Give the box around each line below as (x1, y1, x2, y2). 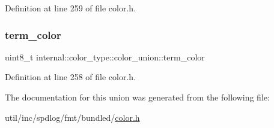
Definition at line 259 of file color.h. (5, 2, 136, 14)
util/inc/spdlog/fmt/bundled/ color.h (5, 111, 140, 123)
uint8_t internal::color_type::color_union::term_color (5, 50, 205, 63)
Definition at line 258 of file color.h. (5, 71, 136, 83)
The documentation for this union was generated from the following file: (5, 91, 270, 103)
